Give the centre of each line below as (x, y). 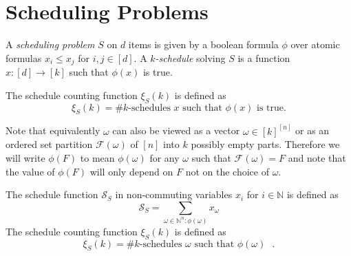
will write (25, 157)
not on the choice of (227, 171)
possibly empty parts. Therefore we (265, 144)
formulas (24, 57)
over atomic (315, 44)
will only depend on (131, 171)
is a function (264, 57)
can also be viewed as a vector (176, 130)
